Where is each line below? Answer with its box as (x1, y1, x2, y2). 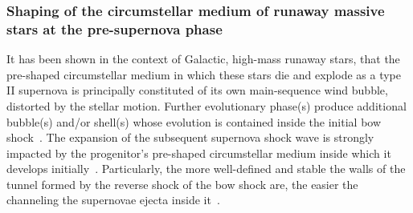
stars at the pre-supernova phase (6, 18, 223, 38)
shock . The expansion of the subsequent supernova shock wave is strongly (6, 129, 374, 146)
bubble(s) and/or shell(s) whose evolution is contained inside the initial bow (6, 113, 382, 130)
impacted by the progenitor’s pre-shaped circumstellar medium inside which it (6, 144, 391, 161)
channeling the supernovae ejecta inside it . (6, 191, 220, 208)
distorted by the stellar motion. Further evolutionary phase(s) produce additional (6, 97, 407, 114)
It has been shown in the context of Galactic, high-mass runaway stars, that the (6, 50, 400, 67)
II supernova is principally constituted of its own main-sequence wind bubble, (6, 82, 388, 98)
